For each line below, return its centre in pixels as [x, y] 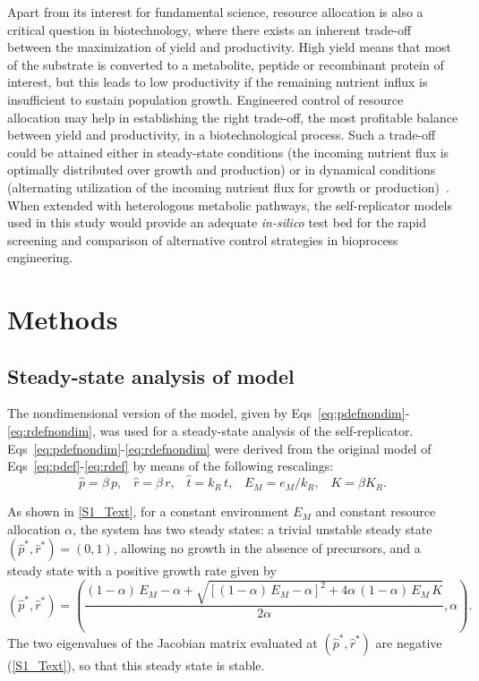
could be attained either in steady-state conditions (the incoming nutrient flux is [228, 152]
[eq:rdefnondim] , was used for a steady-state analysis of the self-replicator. [210, 431]
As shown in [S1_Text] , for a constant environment [148, 511]
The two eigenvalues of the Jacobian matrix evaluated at [163, 642]
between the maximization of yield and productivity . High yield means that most [230, 47]
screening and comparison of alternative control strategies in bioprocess [203, 239]
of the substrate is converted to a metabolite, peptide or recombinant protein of [226, 64]
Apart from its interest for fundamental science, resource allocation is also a [215, 12]
